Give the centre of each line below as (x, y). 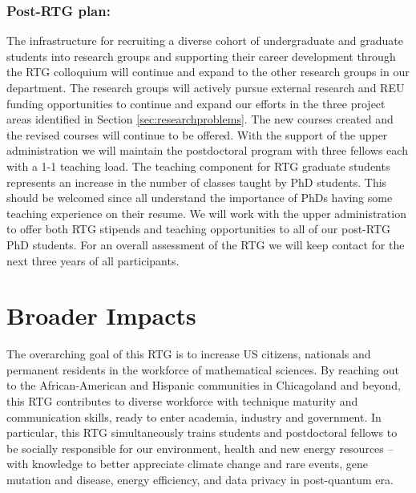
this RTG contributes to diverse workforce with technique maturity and (182, 401)
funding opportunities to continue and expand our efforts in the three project (196, 103)
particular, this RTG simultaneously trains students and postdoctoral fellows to (202, 432)
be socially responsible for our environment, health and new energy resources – (200, 448)
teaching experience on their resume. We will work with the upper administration (206, 213)
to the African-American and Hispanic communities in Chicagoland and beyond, (204, 385)
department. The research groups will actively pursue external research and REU (206, 87)
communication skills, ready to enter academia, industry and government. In (194, 416)
